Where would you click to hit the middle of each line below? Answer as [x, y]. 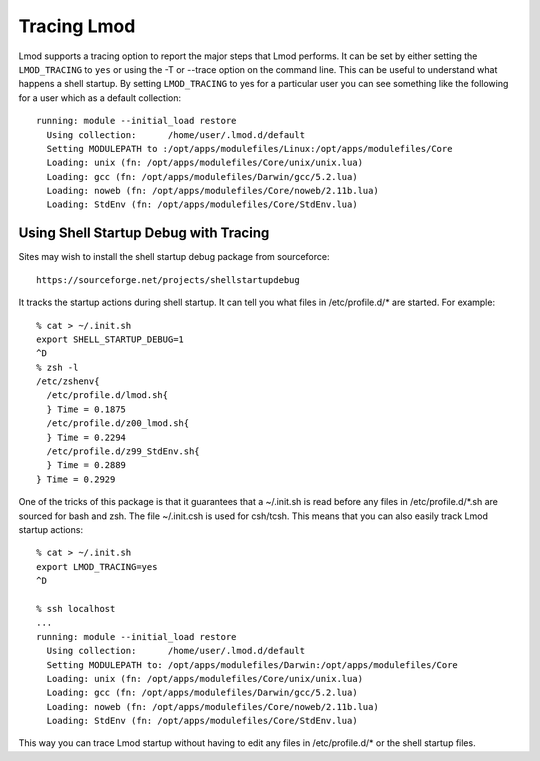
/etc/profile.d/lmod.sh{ [107, 395]
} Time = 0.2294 [86, 437]
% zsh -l [57, 367]
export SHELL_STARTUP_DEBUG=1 [110, 339]
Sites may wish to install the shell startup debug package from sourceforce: [174, 257]
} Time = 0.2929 [76, 479]
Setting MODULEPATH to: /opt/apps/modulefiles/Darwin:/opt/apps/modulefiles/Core [252, 664]
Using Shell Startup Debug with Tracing [144, 233]
